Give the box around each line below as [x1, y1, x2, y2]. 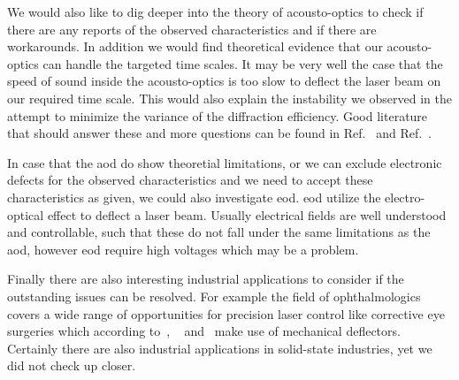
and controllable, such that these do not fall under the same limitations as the [7, 223, 431, 241]
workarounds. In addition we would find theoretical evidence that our [7, 37, 383, 56]
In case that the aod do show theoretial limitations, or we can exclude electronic [7, 153, 442, 171]
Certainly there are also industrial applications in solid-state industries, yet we [7, 338, 432, 357]
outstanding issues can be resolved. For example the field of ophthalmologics [7, 286, 421, 305]
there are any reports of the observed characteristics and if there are [7, 19, 377, 38]
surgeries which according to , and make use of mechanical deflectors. [7, 322, 401, 340]
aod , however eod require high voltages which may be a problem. [7, 239, 359, 258]
